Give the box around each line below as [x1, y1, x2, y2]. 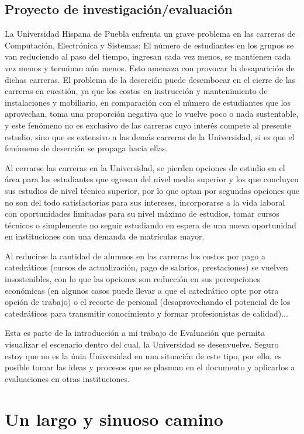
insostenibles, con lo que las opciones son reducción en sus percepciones [5, 273, 261, 285]
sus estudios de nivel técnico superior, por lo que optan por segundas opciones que [5, 184, 299, 196]
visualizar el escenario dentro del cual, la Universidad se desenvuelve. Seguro [5, 338, 279, 350]
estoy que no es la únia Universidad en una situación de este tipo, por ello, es [5, 349, 282, 362]
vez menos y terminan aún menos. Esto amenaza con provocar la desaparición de [5, 61, 295, 74]
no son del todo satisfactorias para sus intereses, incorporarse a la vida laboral [5, 196, 285, 208]
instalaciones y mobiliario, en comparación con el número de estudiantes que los [5, 96, 291, 108]
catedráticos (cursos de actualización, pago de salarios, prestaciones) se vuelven [5, 261, 288, 273]
